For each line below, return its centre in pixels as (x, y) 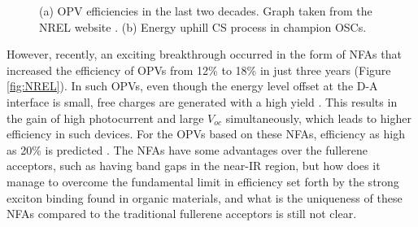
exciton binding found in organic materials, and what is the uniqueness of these (205, 197)
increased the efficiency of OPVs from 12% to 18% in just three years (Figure (199, 70)
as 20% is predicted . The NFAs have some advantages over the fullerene (187, 149)
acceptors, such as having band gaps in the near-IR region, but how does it (194, 166)
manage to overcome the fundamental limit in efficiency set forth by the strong (203, 181)
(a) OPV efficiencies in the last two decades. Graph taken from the (206, 11)
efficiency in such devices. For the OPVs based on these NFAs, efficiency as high (206, 134)
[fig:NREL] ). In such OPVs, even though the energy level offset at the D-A (192, 86)
